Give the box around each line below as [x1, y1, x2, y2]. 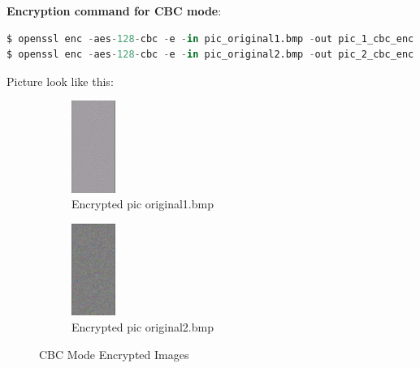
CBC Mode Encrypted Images [39, 345, 189, 362]
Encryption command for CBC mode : [6, 2, 222, 19]
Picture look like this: [6, 72, 114, 89]
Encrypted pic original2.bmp [71, 318, 214, 335]
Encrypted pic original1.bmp [71, 195, 214, 212]
